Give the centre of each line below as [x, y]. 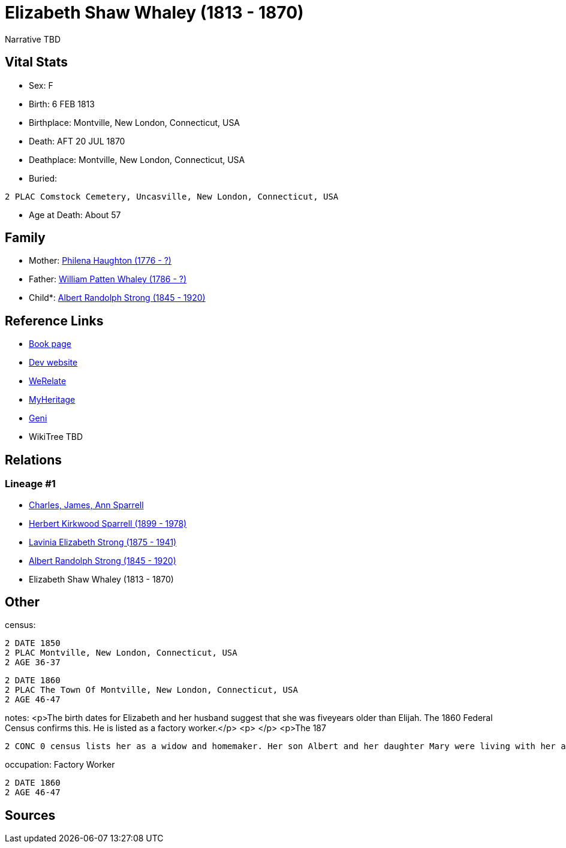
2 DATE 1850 [33, 643]
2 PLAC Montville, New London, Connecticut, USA [121, 653]
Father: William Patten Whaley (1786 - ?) [108, 279]
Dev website [53, 363]
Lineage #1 [30, 484]
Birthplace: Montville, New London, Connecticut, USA [135, 122]
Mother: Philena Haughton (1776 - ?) [100, 261]
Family [25, 238]
